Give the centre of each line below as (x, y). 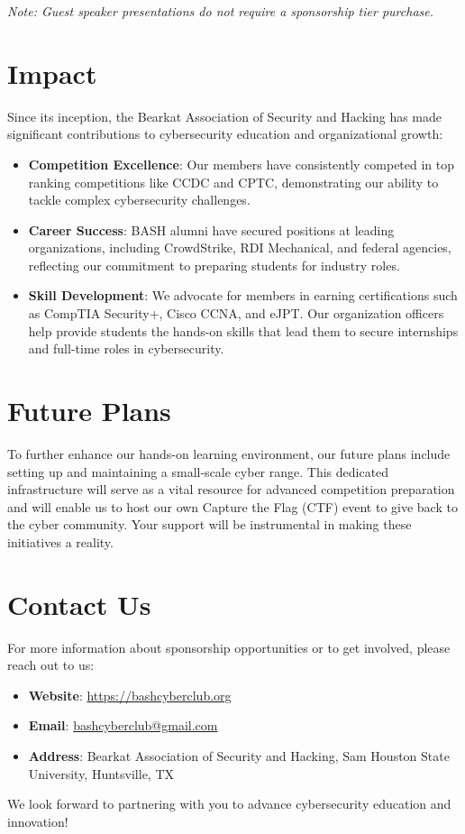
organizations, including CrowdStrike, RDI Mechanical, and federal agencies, (240, 247)
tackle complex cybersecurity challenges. (139, 200)
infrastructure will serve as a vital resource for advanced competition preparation (231, 489)
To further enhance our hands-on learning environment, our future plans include (229, 453)
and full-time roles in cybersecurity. (126, 348)
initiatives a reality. (60, 541)
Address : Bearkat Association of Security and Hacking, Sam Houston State (239, 756)
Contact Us (79, 604)
